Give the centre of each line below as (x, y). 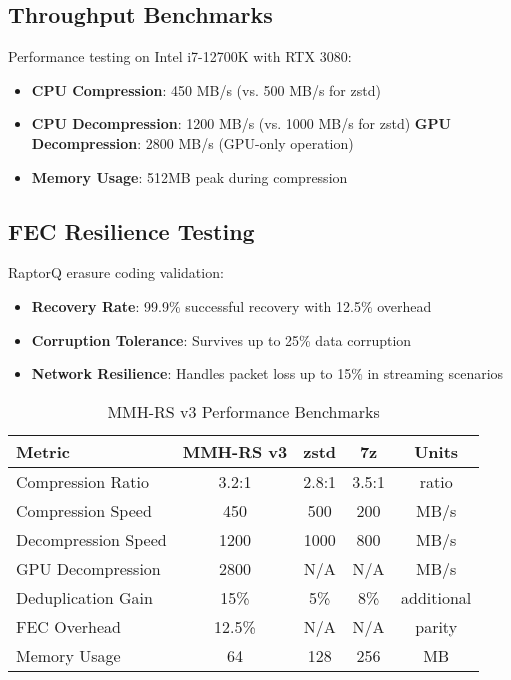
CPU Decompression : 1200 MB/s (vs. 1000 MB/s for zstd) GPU (241, 123)
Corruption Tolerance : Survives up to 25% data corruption (221, 339)
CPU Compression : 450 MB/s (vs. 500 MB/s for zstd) (206, 89)
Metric (43, 451)
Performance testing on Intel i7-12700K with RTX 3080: (180, 56)
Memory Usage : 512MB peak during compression (189, 176)
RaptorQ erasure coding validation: (116, 272)
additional (436, 597)
